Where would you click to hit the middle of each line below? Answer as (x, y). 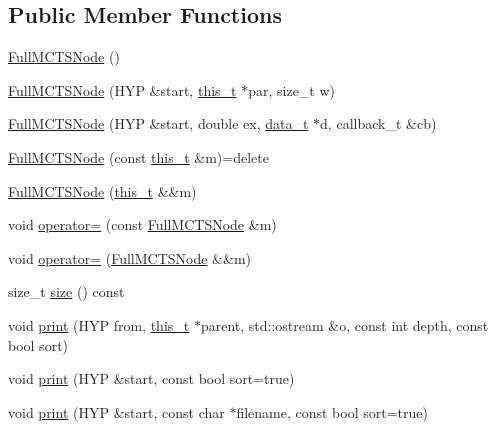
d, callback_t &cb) (378, 123)
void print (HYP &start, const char (116, 411)
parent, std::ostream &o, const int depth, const (344, 324)
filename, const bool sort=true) (332, 411)
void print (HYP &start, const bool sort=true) (151, 378)
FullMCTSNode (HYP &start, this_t (122, 89)
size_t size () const (66, 291)
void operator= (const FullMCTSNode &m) (142, 224)
